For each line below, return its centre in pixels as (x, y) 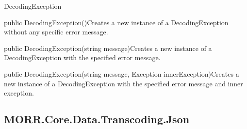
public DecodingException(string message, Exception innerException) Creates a (122, 73)
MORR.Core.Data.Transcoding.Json (97, 119)
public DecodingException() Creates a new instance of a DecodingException (116, 22)
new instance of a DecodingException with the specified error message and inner (123, 83)
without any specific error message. (56, 32)
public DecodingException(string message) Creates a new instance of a (108, 48)
